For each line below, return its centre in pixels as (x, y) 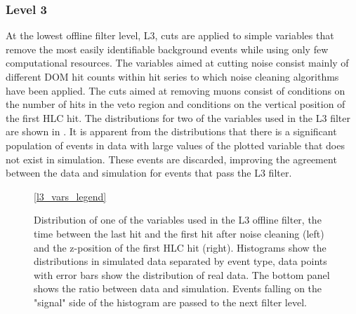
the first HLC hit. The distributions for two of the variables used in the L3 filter (178, 117)
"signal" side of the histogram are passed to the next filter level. (170, 302)
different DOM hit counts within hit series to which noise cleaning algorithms (172, 76)
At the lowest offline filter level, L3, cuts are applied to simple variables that (170, 35)
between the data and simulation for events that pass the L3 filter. (149, 173)
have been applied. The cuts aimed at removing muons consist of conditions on (176, 90)
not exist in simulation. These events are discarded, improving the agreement (171, 159)
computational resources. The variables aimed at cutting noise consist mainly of (177, 63)
